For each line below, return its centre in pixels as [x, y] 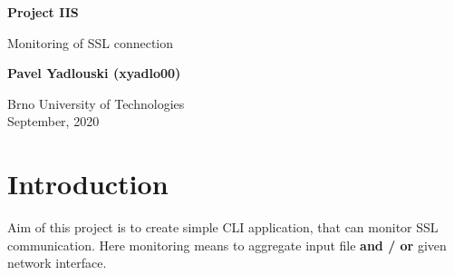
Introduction [88, 184]
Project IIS [43, 12]
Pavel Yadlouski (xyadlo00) [94, 73]
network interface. [57, 263]
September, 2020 [53, 121]
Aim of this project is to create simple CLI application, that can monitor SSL [223, 227]
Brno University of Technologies [96, 103]
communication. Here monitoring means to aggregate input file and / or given [227, 245]
